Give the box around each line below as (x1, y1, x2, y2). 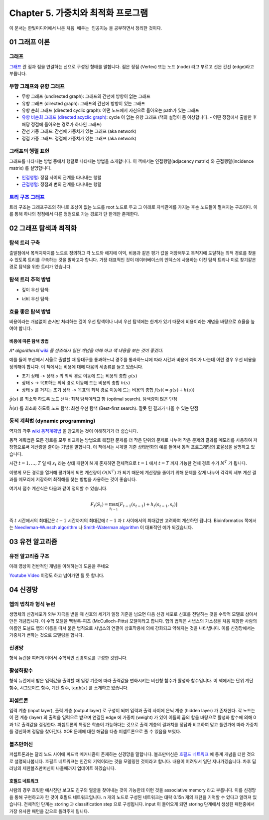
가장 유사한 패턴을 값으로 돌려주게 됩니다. (9, 808, 89, 814)
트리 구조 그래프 (9, 194, 45, 201)
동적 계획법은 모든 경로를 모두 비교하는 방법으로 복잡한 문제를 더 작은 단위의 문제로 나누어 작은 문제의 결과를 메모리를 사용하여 (9, 437, 253, 443)
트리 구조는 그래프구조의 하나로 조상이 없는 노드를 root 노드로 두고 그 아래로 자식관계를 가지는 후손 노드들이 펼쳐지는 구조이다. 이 (9, 204, 258, 210)
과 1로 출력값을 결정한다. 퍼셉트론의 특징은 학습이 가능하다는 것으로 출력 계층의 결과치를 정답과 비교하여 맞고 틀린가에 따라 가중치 (9, 721, 258, 727)
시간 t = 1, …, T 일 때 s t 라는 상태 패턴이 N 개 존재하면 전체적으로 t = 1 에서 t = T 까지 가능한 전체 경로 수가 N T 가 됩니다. (9, 460, 247, 468)
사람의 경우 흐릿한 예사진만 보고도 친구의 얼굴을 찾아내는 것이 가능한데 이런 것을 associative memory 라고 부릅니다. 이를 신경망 (9, 787, 256, 793)
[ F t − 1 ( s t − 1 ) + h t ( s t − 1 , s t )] (118, 502, 178, 509)
